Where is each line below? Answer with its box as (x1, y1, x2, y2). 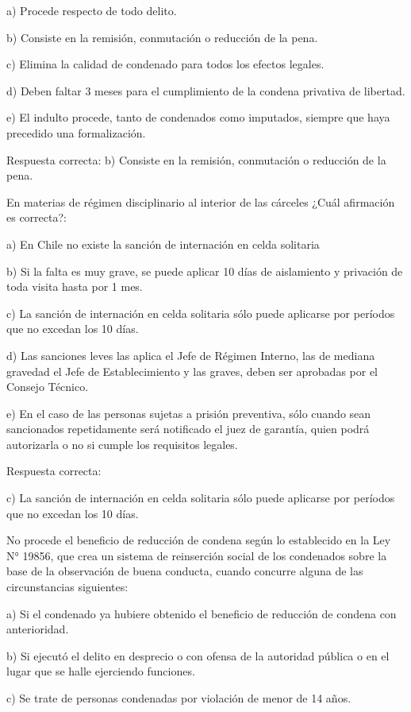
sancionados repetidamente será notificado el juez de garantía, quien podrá (6, 420, 370, 437)
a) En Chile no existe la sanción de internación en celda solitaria (6, 235, 320, 252)
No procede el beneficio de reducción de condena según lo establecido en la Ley (6, 532, 391, 548)
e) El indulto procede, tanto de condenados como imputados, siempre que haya (6, 109, 390, 126)
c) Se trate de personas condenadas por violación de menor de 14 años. (6, 690, 351, 706)
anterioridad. (6, 621, 69, 637)
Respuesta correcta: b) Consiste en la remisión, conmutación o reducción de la (6, 151, 386, 168)
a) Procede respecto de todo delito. (6, 2, 177, 18)
